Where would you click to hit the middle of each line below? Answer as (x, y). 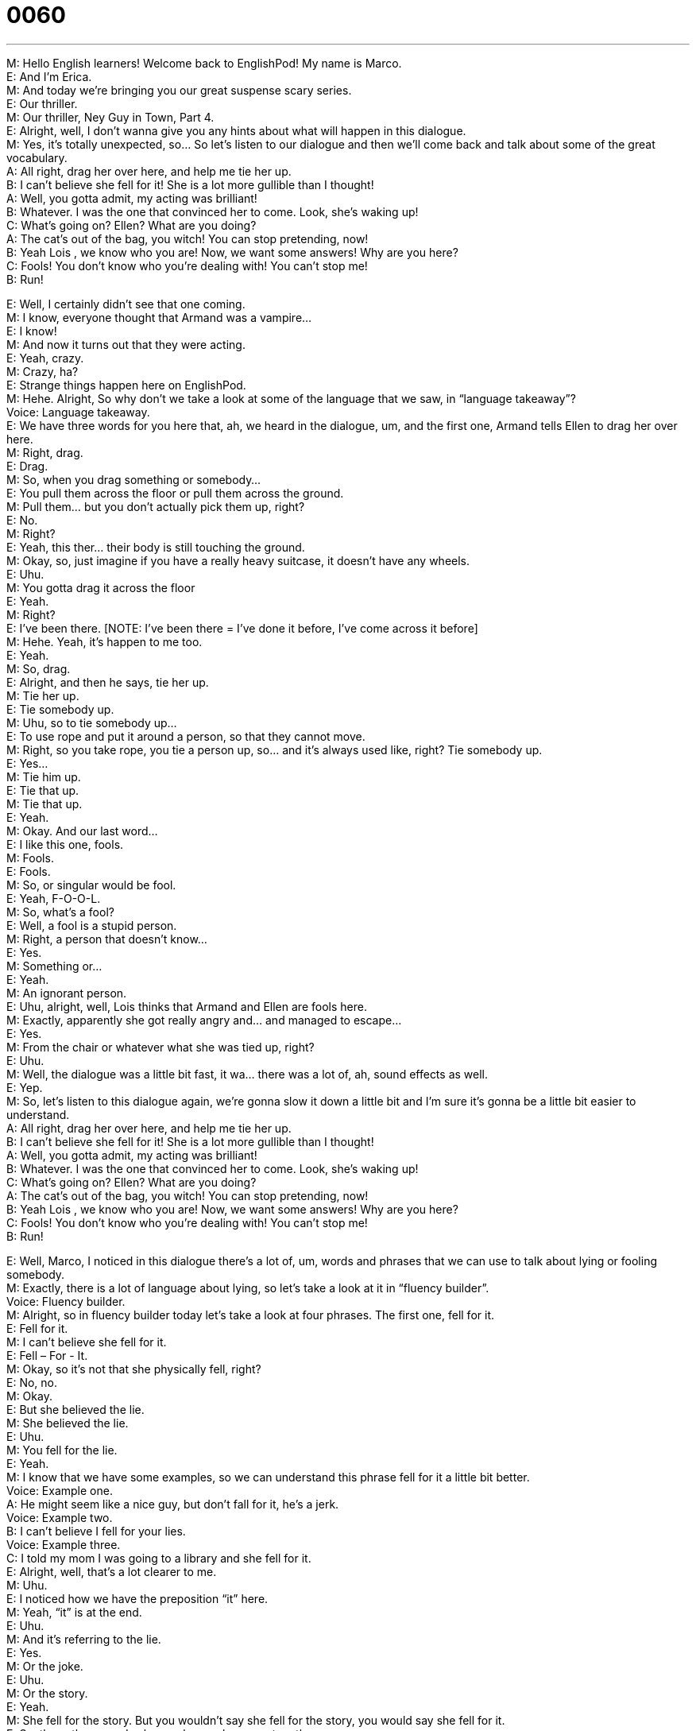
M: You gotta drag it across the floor (101, 587)
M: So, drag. (39, 668)
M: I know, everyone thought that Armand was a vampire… (159, 317)
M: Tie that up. (44, 804)
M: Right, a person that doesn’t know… (107, 939)
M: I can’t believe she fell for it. (87, 1342)
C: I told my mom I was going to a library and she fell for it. (159, 1558)
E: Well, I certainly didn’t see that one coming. (126, 304)
